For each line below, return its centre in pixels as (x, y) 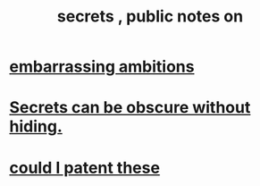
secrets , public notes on (150, 17)
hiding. (36, 127)
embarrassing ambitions (102, 67)
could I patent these (85, 168)
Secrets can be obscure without (130, 108)
